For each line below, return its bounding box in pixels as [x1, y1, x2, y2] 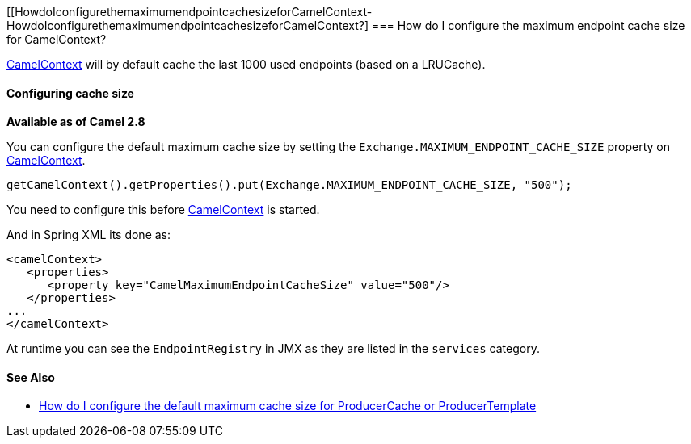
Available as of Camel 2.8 [6, 115, 145, 129]
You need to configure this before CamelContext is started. [6, 203, 320, 217]
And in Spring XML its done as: [6, 228, 171, 242]
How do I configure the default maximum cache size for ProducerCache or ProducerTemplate [39, 399, 537, 413]
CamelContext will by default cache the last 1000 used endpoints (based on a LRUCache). [6, 57, 486, 71]
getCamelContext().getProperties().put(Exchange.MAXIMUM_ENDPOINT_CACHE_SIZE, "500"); [6, 178, 572, 192]
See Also [6, 370, 55, 384]
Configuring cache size [6, 86, 134, 100]
